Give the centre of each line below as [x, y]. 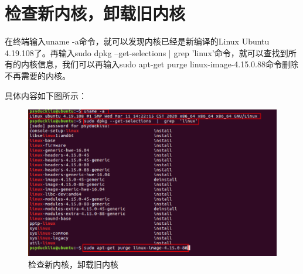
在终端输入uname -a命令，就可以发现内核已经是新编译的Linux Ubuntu [137, 41]
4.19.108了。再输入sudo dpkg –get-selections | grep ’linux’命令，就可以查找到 [147, 52]
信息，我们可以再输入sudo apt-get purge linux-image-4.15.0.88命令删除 [168, 64]
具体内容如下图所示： [46, 95]
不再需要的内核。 [38, 75]
